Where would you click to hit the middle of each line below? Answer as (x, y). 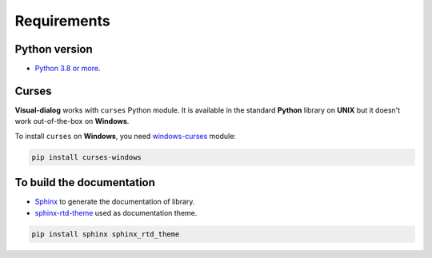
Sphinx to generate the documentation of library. (115, 202)
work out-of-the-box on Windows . (72, 121)
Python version (54, 49)
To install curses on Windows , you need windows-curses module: (125, 136)
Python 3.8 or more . (68, 69)
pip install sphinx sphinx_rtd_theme (106, 234)
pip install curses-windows (86, 157)
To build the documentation (85, 183)
